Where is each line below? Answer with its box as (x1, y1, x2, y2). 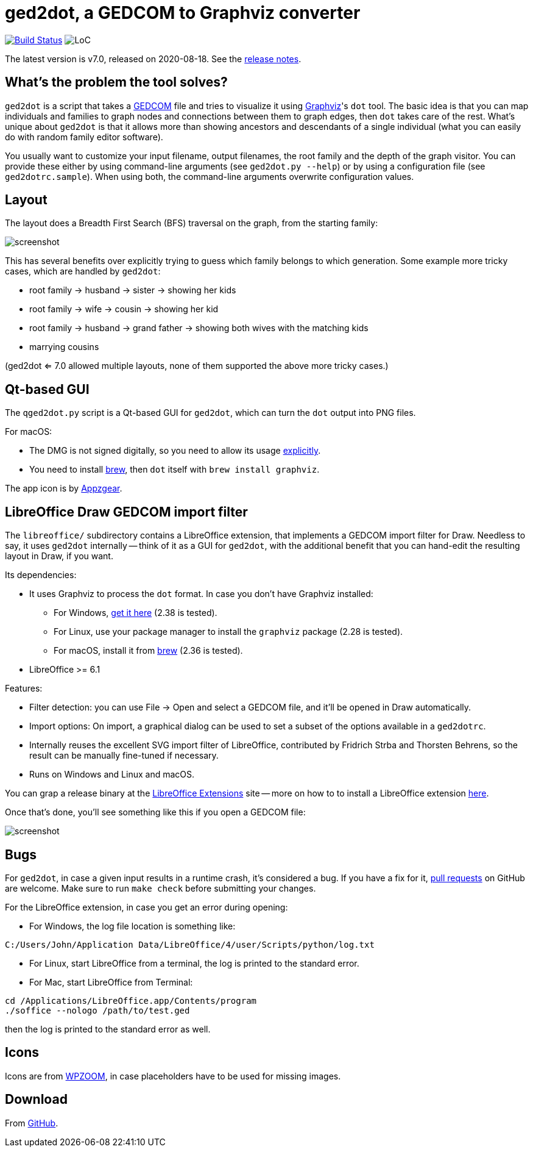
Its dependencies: (5, 570, 77, 581)
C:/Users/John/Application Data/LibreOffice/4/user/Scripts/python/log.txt (5, 939, 375, 950)
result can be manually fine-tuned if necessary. (29, 750, 219, 761)
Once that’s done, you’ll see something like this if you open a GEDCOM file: (5, 807, 306, 818)
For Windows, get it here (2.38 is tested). (54, 607, 217, 618)
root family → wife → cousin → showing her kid (29, 304, 219, 315)
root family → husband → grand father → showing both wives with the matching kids (29, 323, 369, 334)
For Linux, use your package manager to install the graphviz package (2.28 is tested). (54, 626, 403, 637)
